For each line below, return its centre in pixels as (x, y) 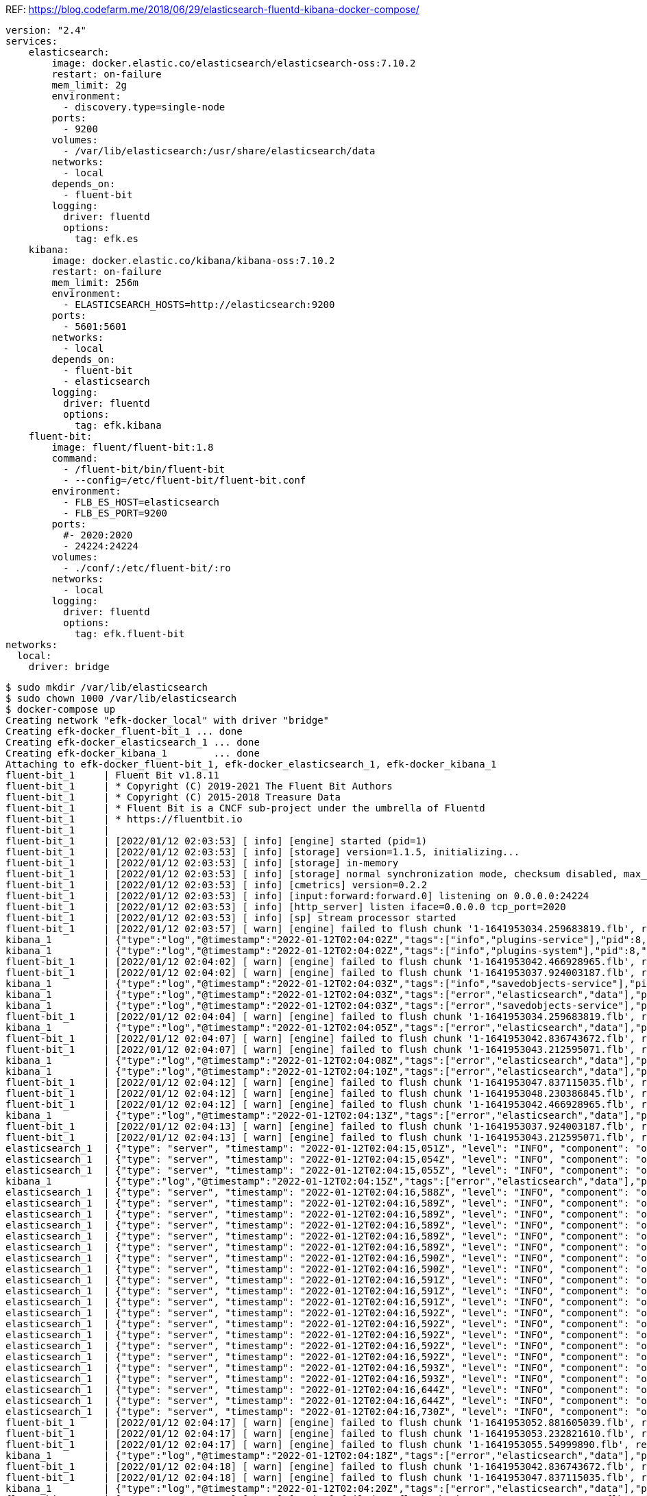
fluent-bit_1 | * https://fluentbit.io (124, 819)
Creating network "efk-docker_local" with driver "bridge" (168, 720)
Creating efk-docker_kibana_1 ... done (133, 753)
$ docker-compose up (61, 709)
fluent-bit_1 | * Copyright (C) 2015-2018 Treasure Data (173, 797)
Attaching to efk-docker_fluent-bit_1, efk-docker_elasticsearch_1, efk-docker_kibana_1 (251, 764)
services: (32, 41)
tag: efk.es (107, 239)
